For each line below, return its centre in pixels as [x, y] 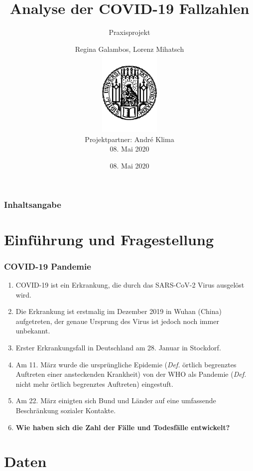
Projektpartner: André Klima [129, 139]
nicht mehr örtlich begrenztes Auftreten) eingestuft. [94, 384]
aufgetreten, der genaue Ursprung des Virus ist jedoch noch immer [117, 321]
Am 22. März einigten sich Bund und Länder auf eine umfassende [116, 400]
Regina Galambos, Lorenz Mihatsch [129, 49]
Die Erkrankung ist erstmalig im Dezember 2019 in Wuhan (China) [119, 311]
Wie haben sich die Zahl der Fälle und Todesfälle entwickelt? [123, 427]
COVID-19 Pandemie [48, 266]
